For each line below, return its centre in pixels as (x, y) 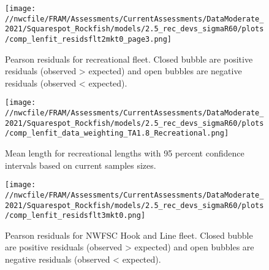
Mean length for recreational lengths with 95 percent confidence (125, 153)
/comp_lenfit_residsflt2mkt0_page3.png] (89, 39)
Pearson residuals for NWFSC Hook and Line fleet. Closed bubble (129, 235)
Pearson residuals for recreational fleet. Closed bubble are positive (129, 59)
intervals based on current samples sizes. (81, 165)
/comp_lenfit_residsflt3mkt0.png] (75, 216)
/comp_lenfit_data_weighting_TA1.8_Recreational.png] (117, 133)
